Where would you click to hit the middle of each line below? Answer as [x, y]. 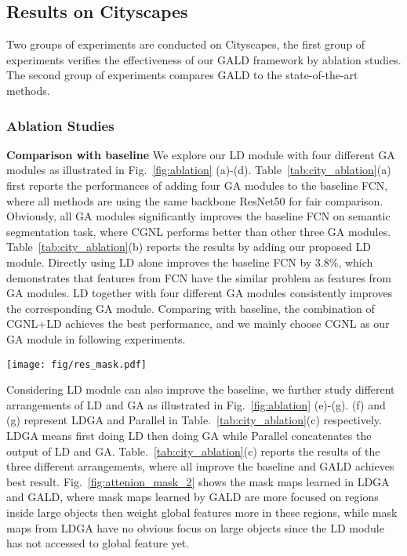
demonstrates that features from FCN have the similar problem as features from [199, 277]
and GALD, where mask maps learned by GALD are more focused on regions [193, 497]
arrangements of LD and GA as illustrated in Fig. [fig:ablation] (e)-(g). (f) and [196, 404]
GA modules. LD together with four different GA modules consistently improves [200, 293]
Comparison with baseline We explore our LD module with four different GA [201, 154]
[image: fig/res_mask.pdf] [76, 364]
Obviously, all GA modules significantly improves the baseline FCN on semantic [198, 216]
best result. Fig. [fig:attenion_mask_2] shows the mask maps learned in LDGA [198, 481]
